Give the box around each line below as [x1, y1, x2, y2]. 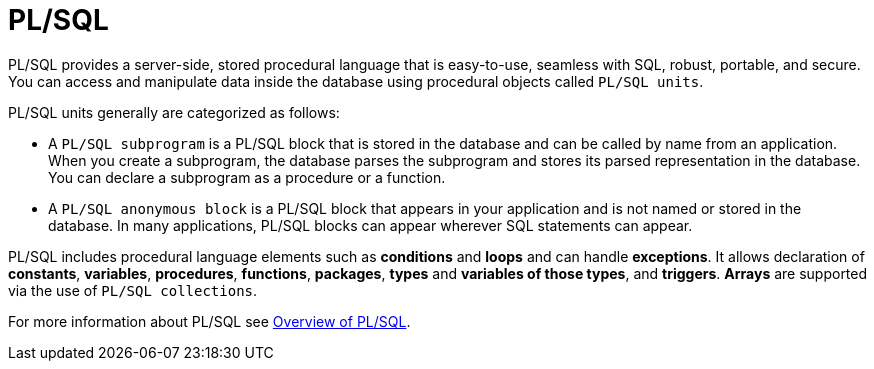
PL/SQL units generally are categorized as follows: [8, 103, 340, 121]
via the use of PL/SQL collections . [8, 281, 258, 299]
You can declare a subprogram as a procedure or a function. [48, 168, 446, 186]
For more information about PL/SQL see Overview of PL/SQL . [8, 312, 411, 330]
